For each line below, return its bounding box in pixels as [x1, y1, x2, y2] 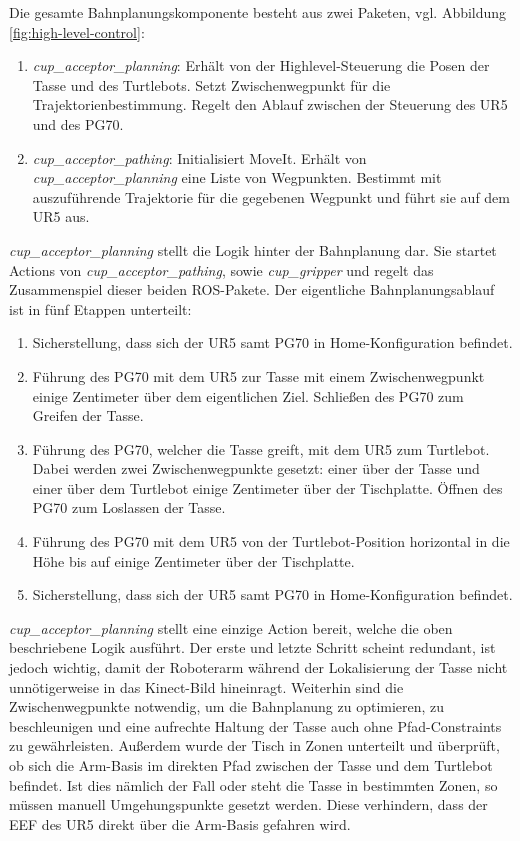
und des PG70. [32, 113, 124, 134]
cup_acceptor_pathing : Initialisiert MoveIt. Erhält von [32, 147, 367, 168]
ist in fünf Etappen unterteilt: [9, 298, 192, 319]
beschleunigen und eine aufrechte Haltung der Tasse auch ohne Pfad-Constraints [9, 715, 502, 736]
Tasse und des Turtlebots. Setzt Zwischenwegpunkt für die [32, 74, 391, 95]
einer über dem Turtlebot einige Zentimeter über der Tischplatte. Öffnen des [32, 477, 503, 498]
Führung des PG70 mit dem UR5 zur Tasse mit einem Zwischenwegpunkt [32, 365, 485, 386]
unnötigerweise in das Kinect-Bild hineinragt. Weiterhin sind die [9, 676, 404, 697]
